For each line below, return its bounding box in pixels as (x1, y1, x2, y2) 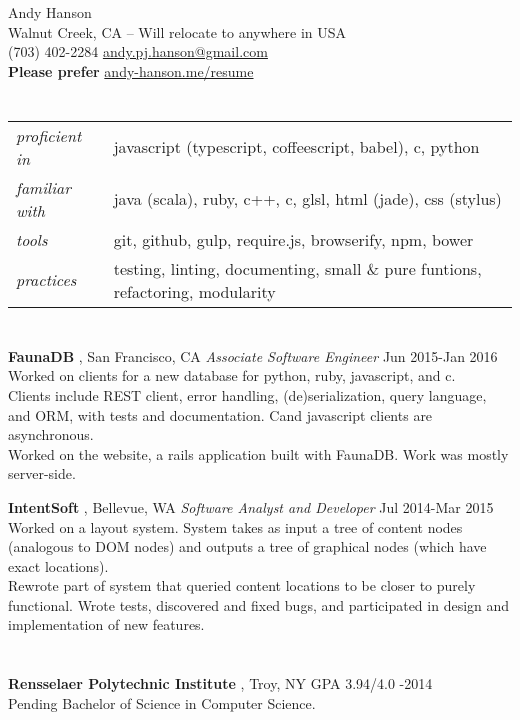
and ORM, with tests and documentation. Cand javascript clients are (8, 404, 433, 425)
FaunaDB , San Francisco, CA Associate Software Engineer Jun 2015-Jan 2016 (8, 345, 498, 366)
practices (16, 268, 77, 292)
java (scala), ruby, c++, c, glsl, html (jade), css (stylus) (113, 187, 502, 211)
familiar (16, 175, 72, 199)
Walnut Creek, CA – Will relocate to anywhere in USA (8, 21, 347, 42)
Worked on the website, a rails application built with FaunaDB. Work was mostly (8, 443, 509, 464)
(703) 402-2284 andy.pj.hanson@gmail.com (8, 41, 268, 62)
